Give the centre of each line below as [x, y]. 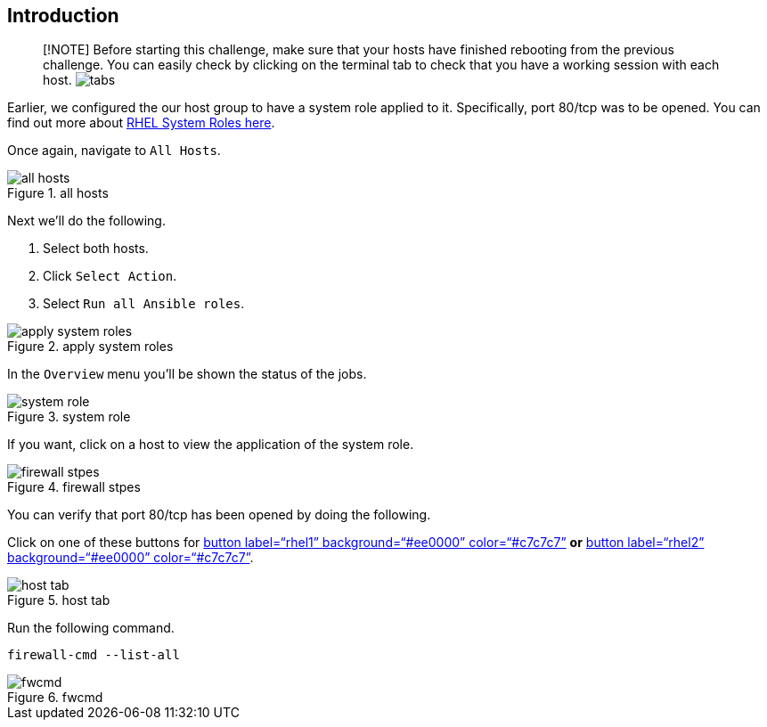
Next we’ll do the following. [86, 221]
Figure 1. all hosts [58, 193]
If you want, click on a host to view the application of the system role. [211, 445]
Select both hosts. [96, 249]
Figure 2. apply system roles [90, 347]
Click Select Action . [110, 276]
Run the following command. [91, 628]
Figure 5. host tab [59, 600]
